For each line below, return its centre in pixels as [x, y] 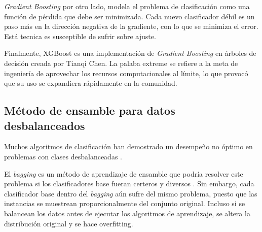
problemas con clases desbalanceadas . [63, 156]
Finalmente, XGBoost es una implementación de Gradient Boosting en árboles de [130, 53]
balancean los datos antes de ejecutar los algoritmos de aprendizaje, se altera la [127, 213]
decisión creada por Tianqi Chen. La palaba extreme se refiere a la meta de [121, 63]
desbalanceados [45, 125]
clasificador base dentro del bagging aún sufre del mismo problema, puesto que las [131, 193]
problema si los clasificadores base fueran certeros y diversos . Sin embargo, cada [129, 184]
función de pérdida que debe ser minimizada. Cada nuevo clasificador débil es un [129, 16]
